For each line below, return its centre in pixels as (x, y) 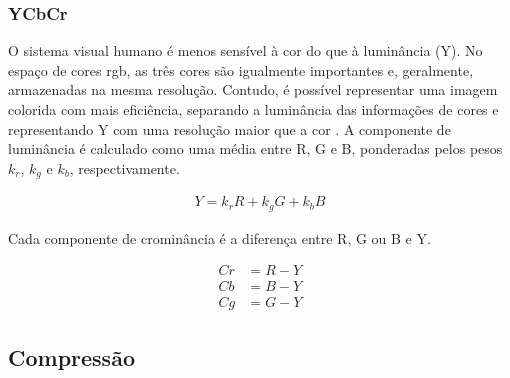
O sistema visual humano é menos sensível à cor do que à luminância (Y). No (245, 50)
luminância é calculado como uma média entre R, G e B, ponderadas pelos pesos (255, 148)
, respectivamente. (124, 167)
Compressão (71, 356)
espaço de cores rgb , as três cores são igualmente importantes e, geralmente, (241, 69)
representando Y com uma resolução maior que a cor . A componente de (229, 128)
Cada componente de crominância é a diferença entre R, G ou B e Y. (219, 237)
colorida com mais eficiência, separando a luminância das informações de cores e (253, 109)
